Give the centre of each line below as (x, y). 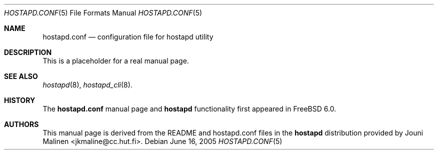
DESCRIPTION (28, 52)
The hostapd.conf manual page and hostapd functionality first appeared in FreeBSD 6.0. (189, 109)
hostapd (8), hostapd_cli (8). (87, 85)
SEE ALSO (21, 76)
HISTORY (20, 100)
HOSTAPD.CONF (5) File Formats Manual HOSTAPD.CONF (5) (103, 13)
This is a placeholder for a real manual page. (116, 61)
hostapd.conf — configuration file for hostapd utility (128, 37)
